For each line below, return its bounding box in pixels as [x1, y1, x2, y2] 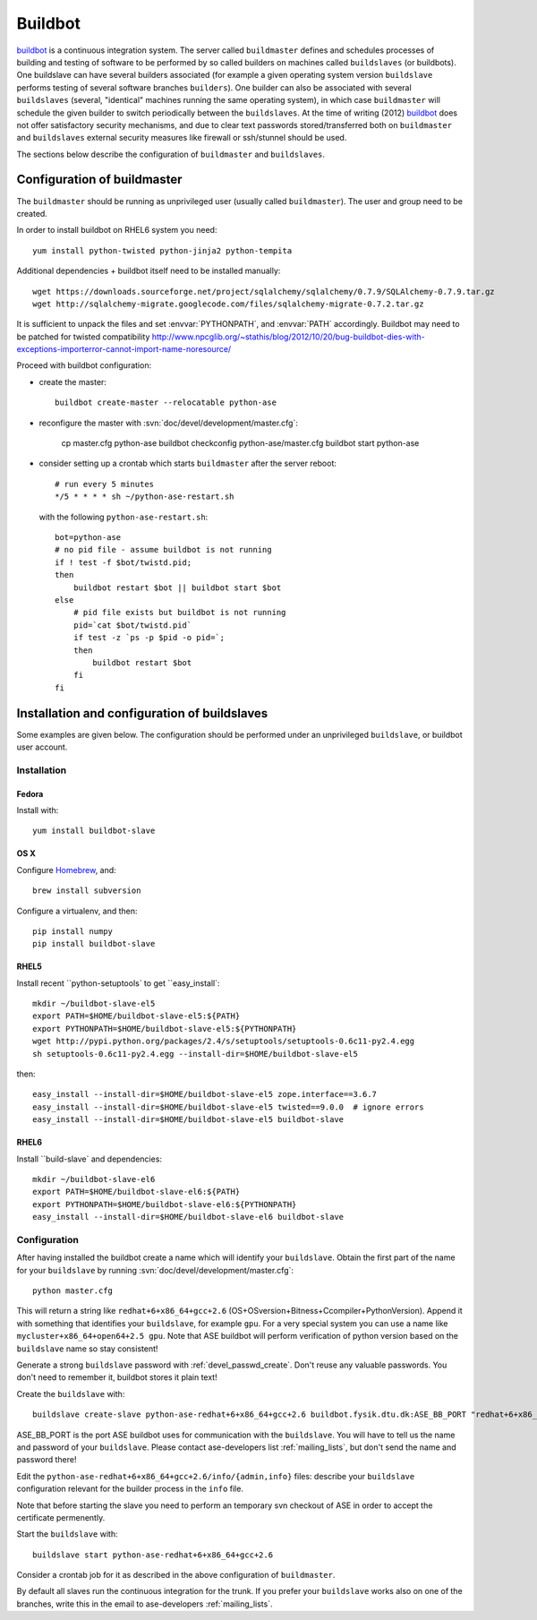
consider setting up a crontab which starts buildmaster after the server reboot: [38, 458, 337, 469]
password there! [16, 1454, 77, 1465]
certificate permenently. [16, 1512, 106, 1522]
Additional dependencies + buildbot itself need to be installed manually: [16, 265, 281, 277]
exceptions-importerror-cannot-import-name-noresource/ [16, 344, 232, 355]
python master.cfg [32, 1286, 114, 1296]
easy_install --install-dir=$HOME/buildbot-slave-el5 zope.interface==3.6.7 [32, 1089, 378, 1100]
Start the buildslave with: [16, 1529, 118, 1539]
